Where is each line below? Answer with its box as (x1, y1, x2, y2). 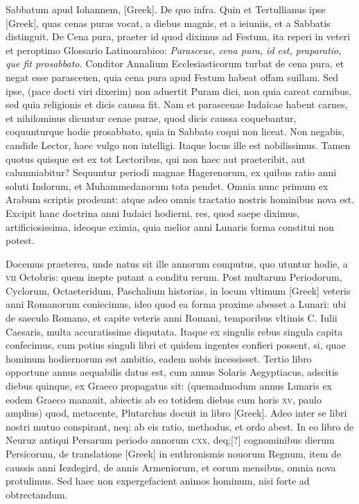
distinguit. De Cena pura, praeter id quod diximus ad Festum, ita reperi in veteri (6, 29, 351, 44)
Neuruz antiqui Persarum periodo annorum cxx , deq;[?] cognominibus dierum (6, 433, 335, 447)
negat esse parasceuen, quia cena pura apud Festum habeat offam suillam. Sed (6, 69, 339, 84)
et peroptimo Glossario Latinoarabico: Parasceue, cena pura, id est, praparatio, (6, 42, 342, 57)
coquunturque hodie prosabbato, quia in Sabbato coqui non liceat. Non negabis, (6, 124, 345, 139)
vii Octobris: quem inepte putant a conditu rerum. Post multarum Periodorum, (6, 270, 342, 284)
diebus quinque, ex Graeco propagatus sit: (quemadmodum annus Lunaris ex (6, 379, 333, 393)
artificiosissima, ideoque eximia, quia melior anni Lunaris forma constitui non (6, 219, 335, 234)
